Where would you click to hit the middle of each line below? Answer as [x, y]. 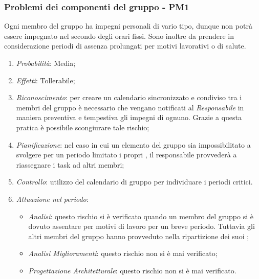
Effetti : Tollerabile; [46, 80]
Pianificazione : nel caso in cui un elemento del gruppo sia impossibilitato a [133, 144]
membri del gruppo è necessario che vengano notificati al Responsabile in [130, 107]
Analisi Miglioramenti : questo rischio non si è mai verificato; [123, 253]
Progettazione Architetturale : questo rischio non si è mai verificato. [132, 270]
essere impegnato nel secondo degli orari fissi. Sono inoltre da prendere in [119, 36]
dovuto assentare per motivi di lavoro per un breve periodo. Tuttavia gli [142, 226]
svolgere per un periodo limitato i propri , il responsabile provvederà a [126, 155]
